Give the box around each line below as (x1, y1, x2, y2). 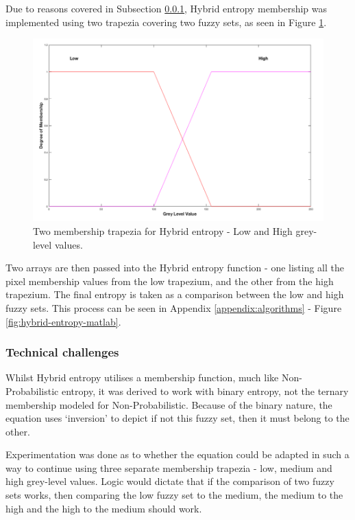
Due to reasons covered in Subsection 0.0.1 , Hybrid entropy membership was (5, 1, 328, 15)
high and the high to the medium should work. (5, 501, 202, 515)
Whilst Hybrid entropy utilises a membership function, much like (5, 370, 279, 385)
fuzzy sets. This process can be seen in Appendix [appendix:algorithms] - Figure (5, 300, 342, 315)
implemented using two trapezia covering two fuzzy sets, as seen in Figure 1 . (5, 14, 327, 29)
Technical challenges (5, 343, 119, 361)
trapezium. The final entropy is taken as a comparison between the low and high (5, 287, 344, 302)
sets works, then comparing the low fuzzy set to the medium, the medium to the (5, 488, 343, 502)
